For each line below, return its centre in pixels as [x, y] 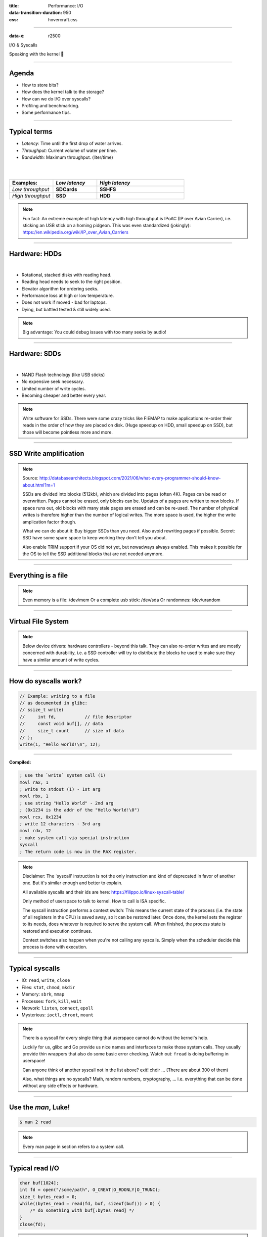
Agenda [22, 73]
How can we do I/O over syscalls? [56, 98]
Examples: [25, 183]
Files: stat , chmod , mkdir [48, 987]
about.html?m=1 [39, 485]
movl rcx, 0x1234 [41, 817]
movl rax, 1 [34, 782]
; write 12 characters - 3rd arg [60, 824]
